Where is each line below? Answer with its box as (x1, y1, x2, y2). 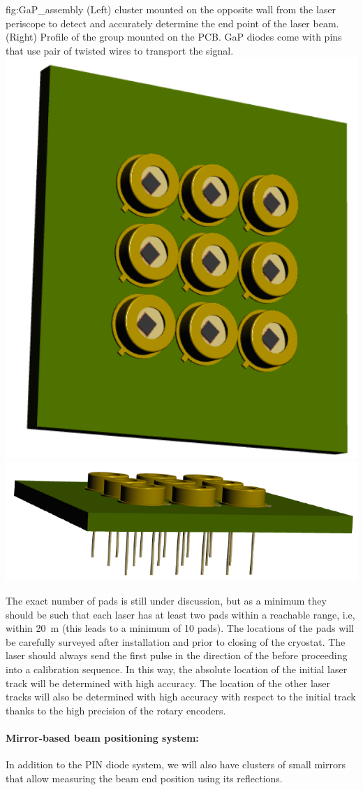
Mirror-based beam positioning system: (6, 730, 199, 745)
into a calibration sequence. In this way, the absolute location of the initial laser (6, 661, 348, 676)
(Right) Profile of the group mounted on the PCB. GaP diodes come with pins (6, 29, 342, 44)
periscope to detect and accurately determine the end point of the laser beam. (6, 15, 339, 30)
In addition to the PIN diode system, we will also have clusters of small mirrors (6, 757, 346, 772)
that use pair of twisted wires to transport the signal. (6, 43, 234, 57)
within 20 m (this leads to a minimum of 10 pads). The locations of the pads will (6, 621, 354, 635)
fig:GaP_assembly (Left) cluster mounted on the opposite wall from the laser (6, 2, 336, 16)
